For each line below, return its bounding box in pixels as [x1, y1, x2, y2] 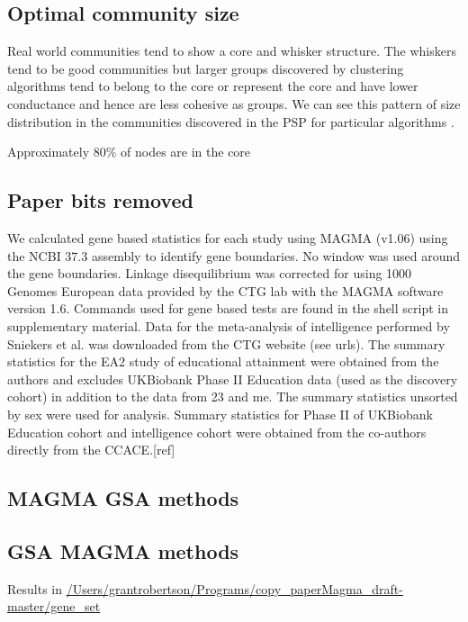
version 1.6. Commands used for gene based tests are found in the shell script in [7, 299, 448, 318]
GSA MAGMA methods [7, 536, 239, 564]
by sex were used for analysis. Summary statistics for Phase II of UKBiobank [7, 404, 433, 423]
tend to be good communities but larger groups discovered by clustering [7, 59, 404, 77]
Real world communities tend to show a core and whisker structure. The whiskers [7, 41, 456, 60]
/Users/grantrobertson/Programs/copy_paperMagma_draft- [66, 579, 403, 598]
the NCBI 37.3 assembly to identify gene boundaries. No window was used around [7, 246, 461, 265]
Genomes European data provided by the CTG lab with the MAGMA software [7, 281, 444, 300]
